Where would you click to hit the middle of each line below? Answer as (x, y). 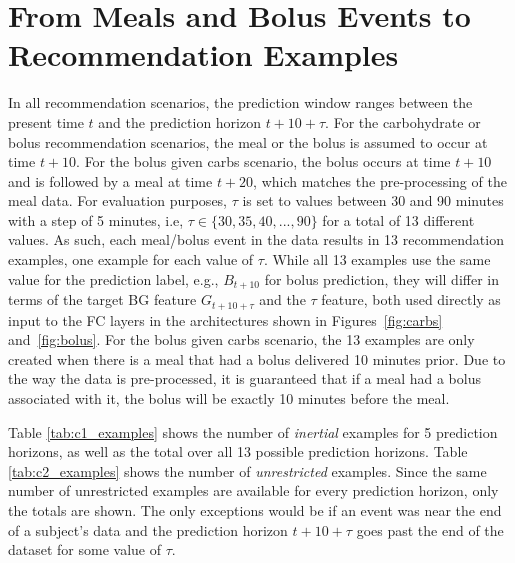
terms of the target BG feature (102, 299)
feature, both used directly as (411, 299)
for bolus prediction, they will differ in (381, 278)
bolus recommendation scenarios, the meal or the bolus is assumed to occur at (248, 141)
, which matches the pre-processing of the (380, 180)
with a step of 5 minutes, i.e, (96, 219)
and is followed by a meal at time (110, 180)
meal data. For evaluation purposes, (118, 200)
